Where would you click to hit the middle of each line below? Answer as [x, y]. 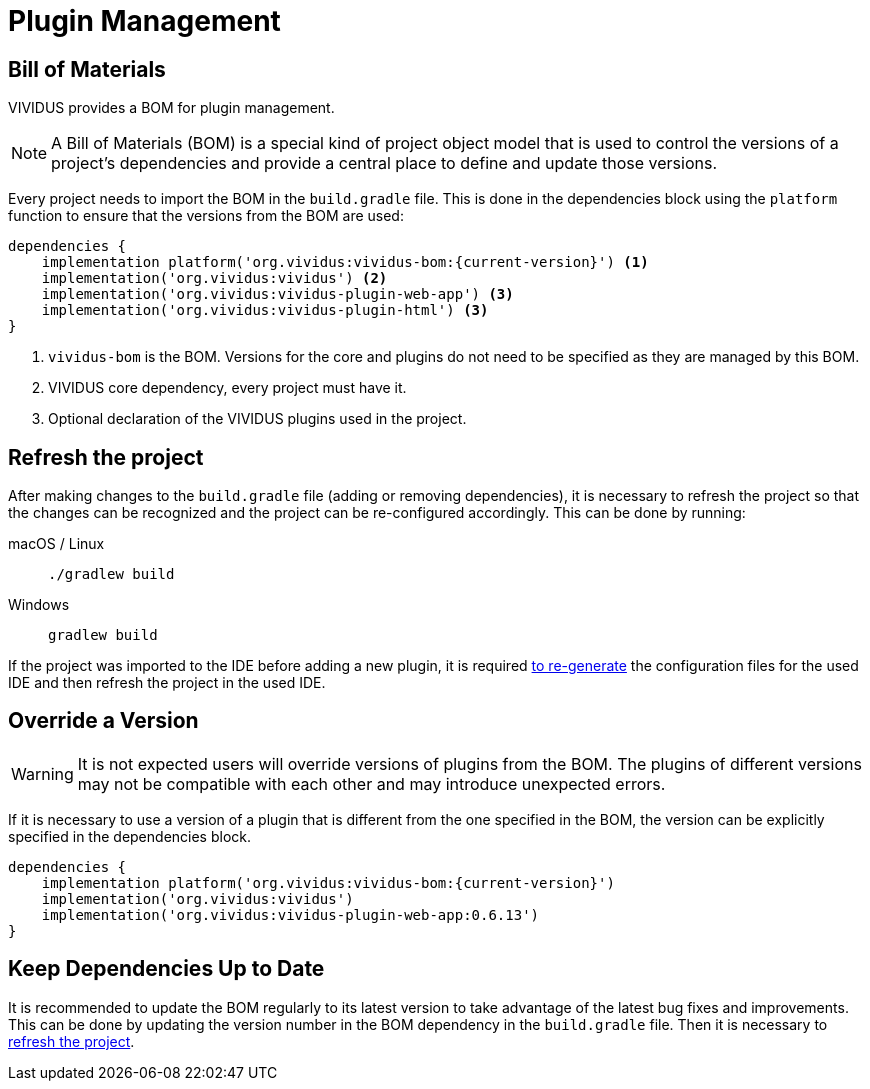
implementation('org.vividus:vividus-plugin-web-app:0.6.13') [290, 914]
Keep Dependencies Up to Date [166, 969]
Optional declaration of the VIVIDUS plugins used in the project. [257, 419]
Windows [39, 605]
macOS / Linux [56, 544]
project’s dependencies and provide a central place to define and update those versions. [384, 163]
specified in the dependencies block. [130, 836]
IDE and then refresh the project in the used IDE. [167, 683]
